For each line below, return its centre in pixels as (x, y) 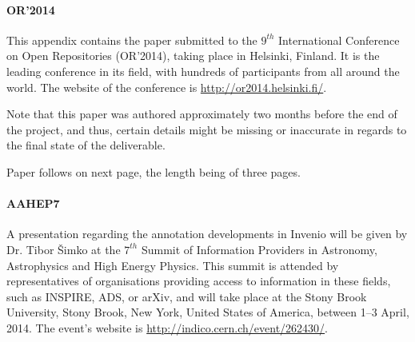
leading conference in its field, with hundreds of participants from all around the (203, 71)
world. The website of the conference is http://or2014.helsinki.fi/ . (167, 87)
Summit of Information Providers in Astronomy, (259, 249)
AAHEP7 (33, 203)
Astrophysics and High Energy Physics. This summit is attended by (173, 265)
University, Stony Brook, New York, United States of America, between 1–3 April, (208, 312)
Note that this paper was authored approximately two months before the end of (202, 114)
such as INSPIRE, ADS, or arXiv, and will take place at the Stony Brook (187, 296)
